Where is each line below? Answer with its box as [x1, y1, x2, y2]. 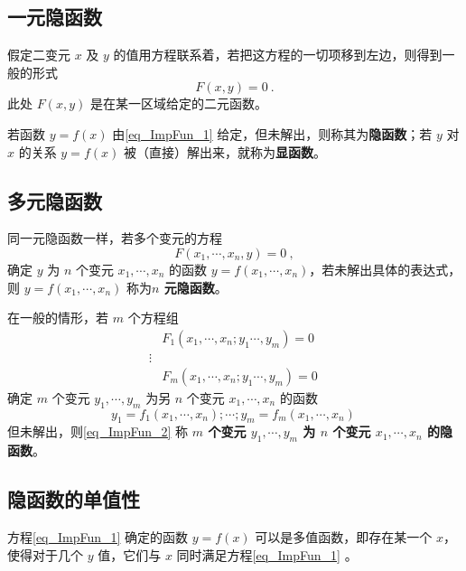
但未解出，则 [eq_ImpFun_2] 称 [7, 422, 189, 441]
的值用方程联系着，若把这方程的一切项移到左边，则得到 [113, 45, 443, 64]
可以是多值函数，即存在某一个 [255, 528, 433, 547]
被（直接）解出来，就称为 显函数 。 [123, 142, 326, 161]
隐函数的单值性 [7, 485, 140, 513]
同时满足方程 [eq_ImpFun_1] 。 [176, 545, 358, 564]
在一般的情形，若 [7, 308, 108, 327]
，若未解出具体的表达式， [309, 259, 461, 278]
